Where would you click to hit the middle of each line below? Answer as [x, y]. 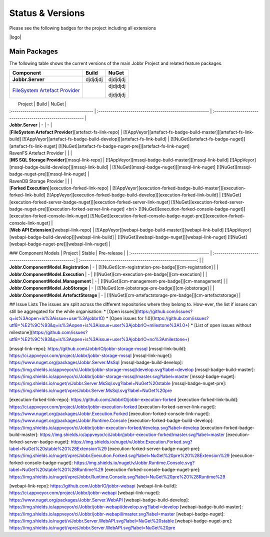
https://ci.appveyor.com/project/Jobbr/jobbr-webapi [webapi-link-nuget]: [84, 493]
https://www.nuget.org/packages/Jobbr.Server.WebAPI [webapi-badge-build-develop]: [99, 499]
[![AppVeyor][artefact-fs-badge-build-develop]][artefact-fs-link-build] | [96, 139]
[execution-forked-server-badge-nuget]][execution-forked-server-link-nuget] [89, 202]
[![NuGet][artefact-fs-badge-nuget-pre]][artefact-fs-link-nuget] [124, 146]
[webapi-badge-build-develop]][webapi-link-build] [62, 237]
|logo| [15, 37]
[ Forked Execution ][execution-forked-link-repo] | [60, 188]
